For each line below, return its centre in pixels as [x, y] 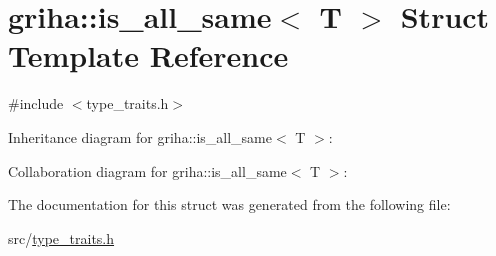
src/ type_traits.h [61, 237]
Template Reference [148, 55]
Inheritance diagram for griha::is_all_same [140, 136]
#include [36, 103]
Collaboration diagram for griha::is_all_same [147, 170]
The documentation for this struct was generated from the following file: [229, 204]
